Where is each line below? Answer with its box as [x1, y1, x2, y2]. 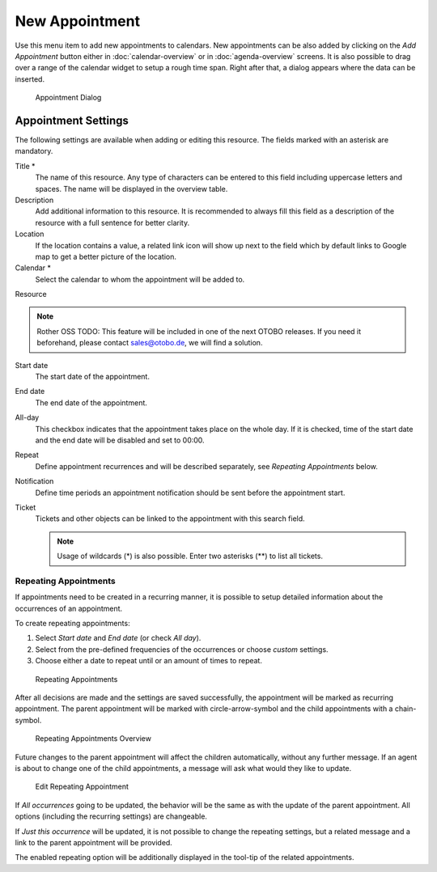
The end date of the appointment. [35, 397, 147, 408]
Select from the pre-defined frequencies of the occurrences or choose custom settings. [35, 644, 329, 654]
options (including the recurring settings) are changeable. [15, 811, 208, 821]
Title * [15, 161, 36, 171]
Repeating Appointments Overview [35, 734, 151, 743]
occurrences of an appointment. [15, 603, 123, 613]
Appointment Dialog [35, 93, 102, 103]
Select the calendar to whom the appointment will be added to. [35, 274, 245, 284]
